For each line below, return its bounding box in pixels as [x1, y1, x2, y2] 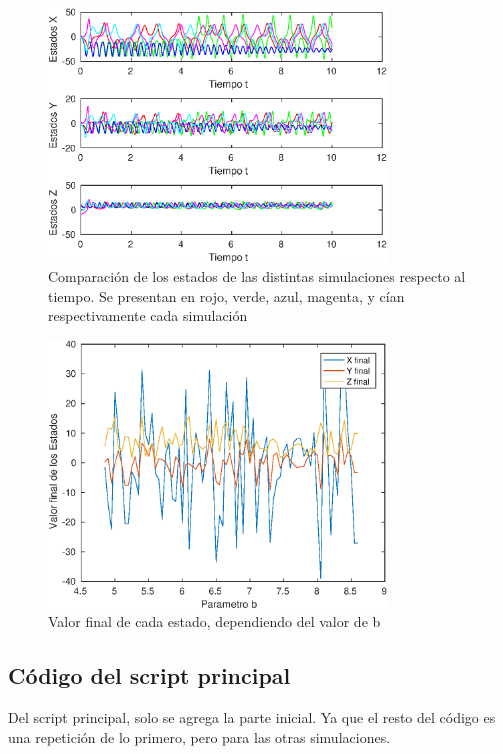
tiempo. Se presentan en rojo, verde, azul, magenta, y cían [48, 285, 405, 306]
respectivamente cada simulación [48, 305, 248, 326]
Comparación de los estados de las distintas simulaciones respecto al [48, 266, 466, 287]
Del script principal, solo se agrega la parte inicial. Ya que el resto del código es [8, 706, 496, 727]
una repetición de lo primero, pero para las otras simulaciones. [8, 726, 391, 747]
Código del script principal [8, 660, 291, 691]
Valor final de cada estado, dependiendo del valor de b [48, 611, 381, 632]
